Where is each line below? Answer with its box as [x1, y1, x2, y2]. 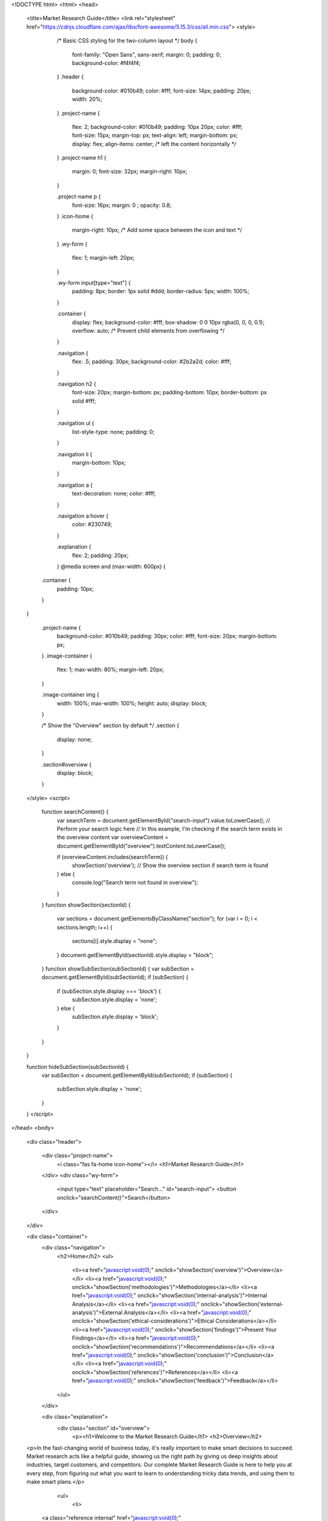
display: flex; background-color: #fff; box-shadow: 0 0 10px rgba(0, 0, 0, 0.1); [72, 318, 265, 325]
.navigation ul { [56, 420, 94, 427]
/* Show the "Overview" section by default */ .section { [41, 722, 179, 729]
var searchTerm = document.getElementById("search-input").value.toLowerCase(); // [56, 816, 270, 824]
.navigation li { [56, 450, 92, 458]
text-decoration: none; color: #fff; [72, 490, 156, 497]
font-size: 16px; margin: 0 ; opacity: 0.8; [72, 201, 172, 209]
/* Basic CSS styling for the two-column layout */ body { [56, 37, 197, 44]
